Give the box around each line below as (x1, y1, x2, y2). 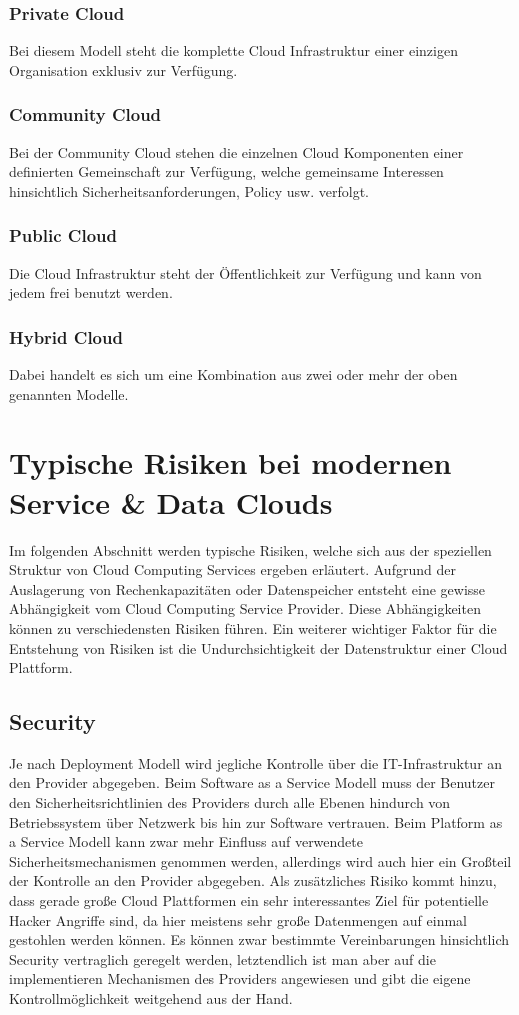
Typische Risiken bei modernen (9, 442, 452, 483)
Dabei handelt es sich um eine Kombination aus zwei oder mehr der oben (9, 364, 458, 385)
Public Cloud (9, 223, 117, 248)
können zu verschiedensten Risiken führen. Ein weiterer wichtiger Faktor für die (9, 617, 497, 638)
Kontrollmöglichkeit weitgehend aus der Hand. (9, 988, 293, 1009)
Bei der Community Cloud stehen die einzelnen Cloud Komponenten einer (9, 141, 464, 162)
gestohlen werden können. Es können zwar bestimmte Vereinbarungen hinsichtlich (9, 929, 509, 950)
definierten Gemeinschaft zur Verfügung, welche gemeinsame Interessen (9, 161, 444, 182)
